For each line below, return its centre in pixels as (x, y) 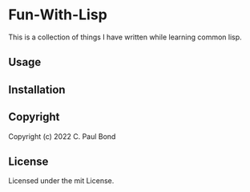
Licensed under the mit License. (61, 181)
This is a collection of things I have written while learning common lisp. (125, 37)
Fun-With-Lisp (58, 15)
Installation (37, 90)
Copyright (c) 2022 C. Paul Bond (62, 136)
